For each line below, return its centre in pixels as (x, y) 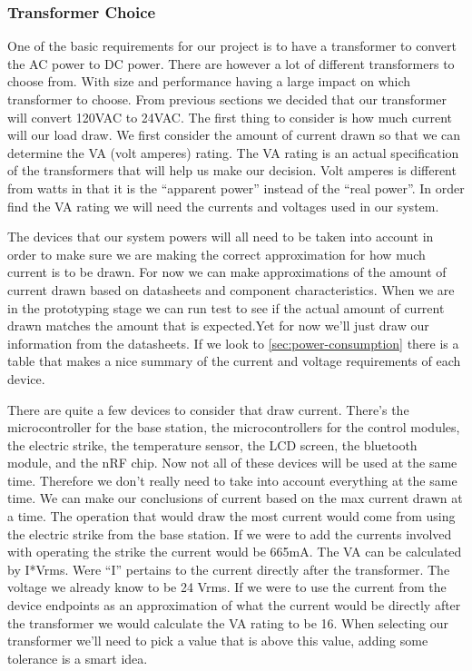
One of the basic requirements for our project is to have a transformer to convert (232, 46)
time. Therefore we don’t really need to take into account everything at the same (232, 480)
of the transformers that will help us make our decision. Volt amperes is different (232, 170)
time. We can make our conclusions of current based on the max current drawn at (235, 498)
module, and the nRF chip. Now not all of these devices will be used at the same (232, 463)
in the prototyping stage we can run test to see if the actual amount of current (226, 307)
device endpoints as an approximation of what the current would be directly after (234, 605)
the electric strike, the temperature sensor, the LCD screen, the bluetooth (212, 444)
